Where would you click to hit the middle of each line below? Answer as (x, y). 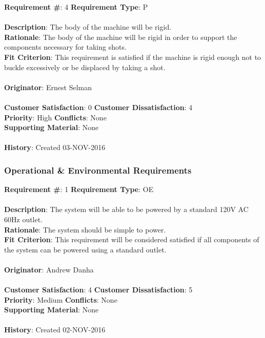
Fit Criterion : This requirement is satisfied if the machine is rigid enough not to (133, 57)
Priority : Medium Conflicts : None (61, 299)
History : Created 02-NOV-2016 (55, 330)
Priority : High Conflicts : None (55, 117)
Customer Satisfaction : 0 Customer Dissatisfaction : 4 (98, 107)
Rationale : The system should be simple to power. (85, 229)
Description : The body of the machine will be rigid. (88, 27)
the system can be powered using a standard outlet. (85, 249)
